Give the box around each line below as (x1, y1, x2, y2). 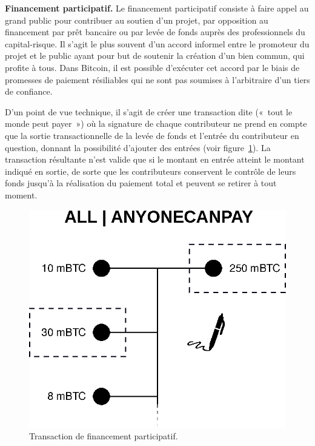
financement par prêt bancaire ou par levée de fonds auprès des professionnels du (5, 25, 305, 38)
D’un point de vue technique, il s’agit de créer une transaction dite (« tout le (5, 105, 293, 118)
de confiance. (5, 85, 53, 98)
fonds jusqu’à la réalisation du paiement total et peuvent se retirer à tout (5, 177, 277, 189)
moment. (5, 188, 38, 201)
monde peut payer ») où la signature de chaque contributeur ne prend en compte (5, 117, 307, 130)
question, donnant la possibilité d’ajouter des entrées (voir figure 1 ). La (5, 141, 271, 154)
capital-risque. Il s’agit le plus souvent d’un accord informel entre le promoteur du (5, 37, 310, 50)
